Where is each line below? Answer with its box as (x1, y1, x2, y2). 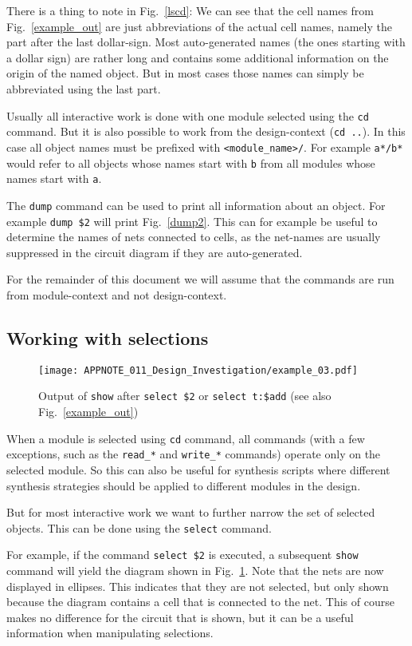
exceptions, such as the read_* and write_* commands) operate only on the (6, 446, 381, 462)
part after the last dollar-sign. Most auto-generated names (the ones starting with (6, 34, 406, 50)
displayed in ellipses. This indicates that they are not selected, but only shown (6, 577, 389, 594)
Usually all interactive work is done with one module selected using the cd (6, 107, 369, 124)
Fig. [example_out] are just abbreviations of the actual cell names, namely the (6, 18, 392, 34)
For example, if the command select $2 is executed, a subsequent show (6, 546, 359, 563)
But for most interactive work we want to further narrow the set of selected (6, 504, 375, 521)
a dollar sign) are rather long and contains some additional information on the (6, 49, 389, 65)
